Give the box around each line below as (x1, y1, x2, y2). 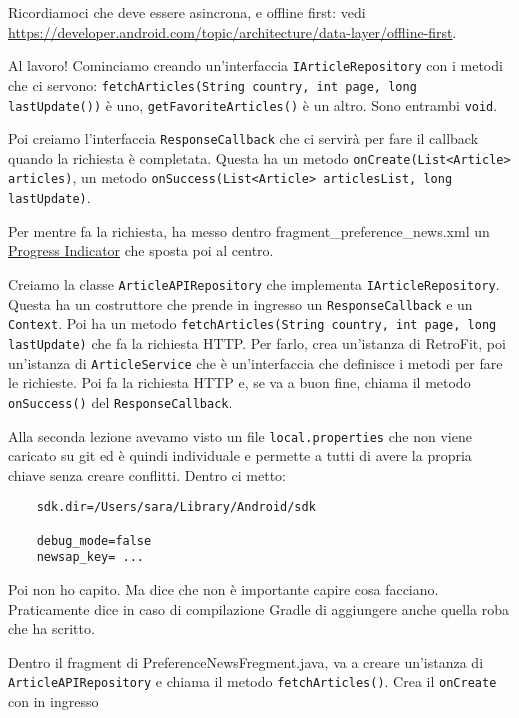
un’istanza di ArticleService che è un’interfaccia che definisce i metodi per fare (8, 352, 503, 373)
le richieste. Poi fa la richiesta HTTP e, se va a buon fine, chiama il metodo (8, 372, 471, 393)
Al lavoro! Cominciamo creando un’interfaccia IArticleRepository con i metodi (8, 55, 503, 76)
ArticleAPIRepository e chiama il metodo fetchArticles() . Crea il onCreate (8, 671, 497, 692)
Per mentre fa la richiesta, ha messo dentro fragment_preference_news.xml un (8, 220, 490, 241)
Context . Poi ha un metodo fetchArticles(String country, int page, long (8, 313, 497, 334)
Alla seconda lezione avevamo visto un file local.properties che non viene (8, 425, 472, 446)
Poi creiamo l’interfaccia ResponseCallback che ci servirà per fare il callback (8, 128, 479, 149)
